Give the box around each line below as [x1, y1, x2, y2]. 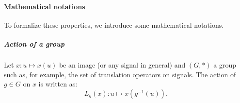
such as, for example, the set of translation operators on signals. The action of [4, 69, 236, 79]
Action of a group [4, 38, 64, 49]
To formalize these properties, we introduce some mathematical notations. [4, 19, 224, 30]
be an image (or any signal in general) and [59, 59, 186, 69]
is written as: [38, 79, 78, 89]
